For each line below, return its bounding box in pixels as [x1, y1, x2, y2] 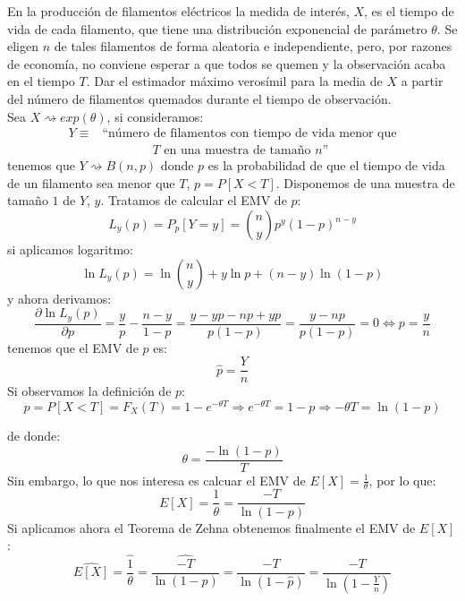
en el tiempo [7, 72, 75, 90]
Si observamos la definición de [7, 382, 172, 400]
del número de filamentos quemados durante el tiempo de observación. [7, 89, 392, 107]
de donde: [7, 426, 61, 444]
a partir [401, 72, 444, 90]
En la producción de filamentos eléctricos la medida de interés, [7, 2, 350, 20]
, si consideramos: [106, 107, 204, 125]
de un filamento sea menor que [7, 173, 175, 192]
